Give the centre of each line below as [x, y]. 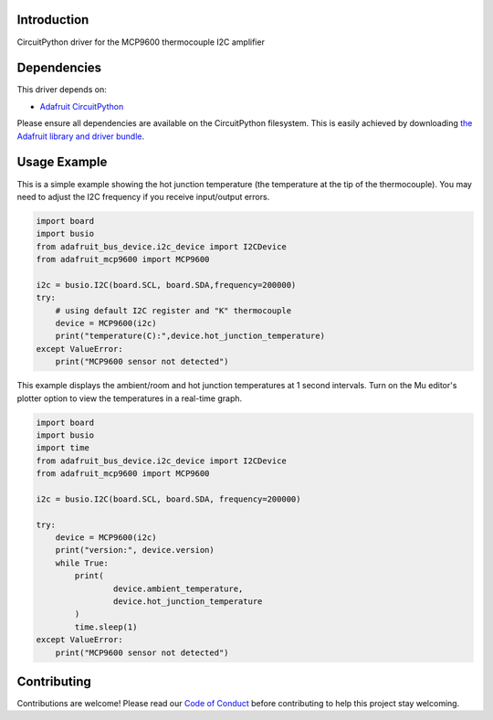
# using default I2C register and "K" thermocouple [173, 310]
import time [63, 448]
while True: [82, 563]
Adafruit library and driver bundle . [81, 136]
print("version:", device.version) [135, 550]
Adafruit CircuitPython [82, 106]
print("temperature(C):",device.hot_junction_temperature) [190, 336]
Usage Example [62, 162]
